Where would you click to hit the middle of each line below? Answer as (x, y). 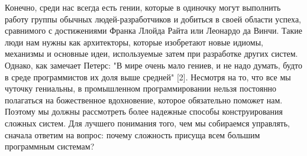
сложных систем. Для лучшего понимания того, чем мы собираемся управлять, (147, 123)
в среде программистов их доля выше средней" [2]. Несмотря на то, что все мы (148, 77)
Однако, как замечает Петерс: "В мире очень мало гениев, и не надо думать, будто (153, 65)
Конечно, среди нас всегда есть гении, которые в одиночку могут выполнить (143, 7)
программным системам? (50, 146)
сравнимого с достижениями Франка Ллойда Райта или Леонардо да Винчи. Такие (153, 30)
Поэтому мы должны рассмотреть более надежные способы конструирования (144, 111)
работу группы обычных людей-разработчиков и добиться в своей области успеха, (153, 19)
